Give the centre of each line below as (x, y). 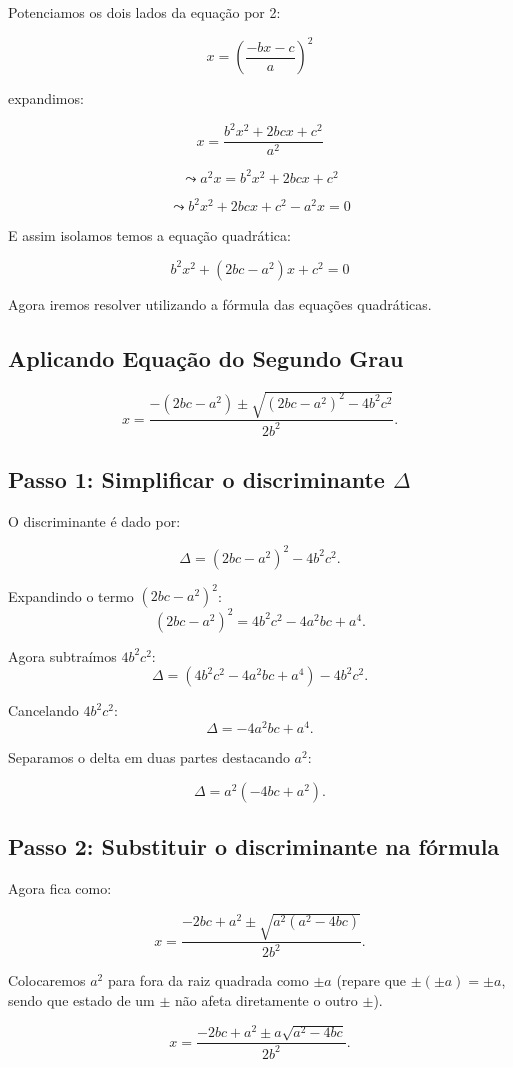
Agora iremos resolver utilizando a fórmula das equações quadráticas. (220, 303)
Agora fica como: (60, 887)
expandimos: (46, 98)
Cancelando (43, 710)
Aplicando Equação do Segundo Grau (206, 357)
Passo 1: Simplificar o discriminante (196, 478)
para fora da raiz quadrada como (208, 980)
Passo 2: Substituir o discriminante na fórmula (254, 846)
